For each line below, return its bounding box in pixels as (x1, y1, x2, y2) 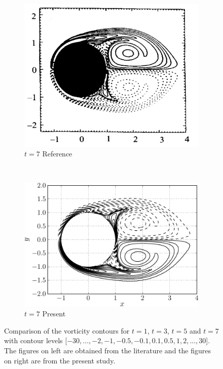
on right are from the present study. (4, 355, 116, 365)
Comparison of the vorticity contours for (4, 325, 130, 336)
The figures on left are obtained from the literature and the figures (4, 345, 211, 356)
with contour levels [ (4, 335, 67, 346)
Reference (42, 148, 72, 159)
